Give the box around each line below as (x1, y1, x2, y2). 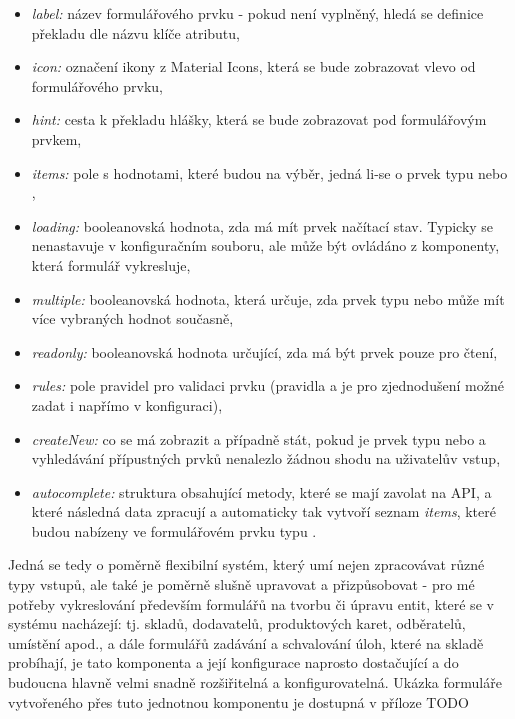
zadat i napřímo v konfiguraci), (31, 394, 223, 415)
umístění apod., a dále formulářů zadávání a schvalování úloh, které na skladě (8, 632, 484, 653)
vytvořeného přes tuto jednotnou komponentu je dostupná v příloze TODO (8, 691, 469, 712)
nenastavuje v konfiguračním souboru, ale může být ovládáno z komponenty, (31, 235, 500, 256)
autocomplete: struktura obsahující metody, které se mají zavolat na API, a (31, 481, 492, 502)
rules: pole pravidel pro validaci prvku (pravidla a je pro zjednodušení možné (31, 375, 504, 396)
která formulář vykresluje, (31, 254, 191, 275)
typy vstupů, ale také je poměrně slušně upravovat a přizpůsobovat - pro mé (8, 574, 475, 595)
